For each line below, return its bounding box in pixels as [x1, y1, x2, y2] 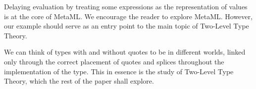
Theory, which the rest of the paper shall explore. [4, 76, 154, 86]
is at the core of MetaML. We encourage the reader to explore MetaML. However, [4, 11, 253, 21]
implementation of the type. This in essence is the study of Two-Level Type [4, 66, 234, 76]
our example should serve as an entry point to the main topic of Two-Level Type [4, 21, 249, 31]
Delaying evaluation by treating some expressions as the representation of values [4, 1, 248, 11]
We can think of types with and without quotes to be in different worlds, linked [4, 47, 246, 57]
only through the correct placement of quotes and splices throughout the [4, 56, 224, 66]
